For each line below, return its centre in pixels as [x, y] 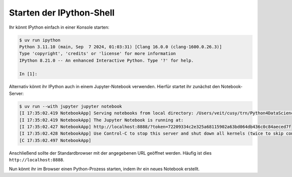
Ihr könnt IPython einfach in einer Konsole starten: [59, 27]
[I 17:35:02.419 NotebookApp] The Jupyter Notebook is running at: [101, 120]
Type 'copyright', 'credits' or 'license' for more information [98, 54]
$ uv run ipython [40, 40]
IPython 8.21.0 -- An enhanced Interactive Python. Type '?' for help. [107, 60]
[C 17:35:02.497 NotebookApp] [55, 140]
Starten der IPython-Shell [62, 13]
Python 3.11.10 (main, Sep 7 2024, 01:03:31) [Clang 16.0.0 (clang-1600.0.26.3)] [121, 47]
